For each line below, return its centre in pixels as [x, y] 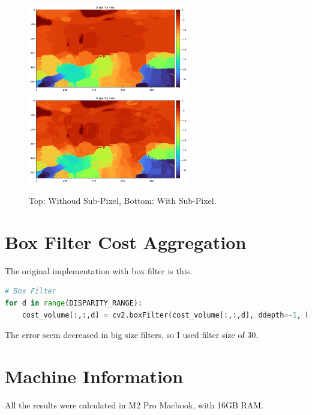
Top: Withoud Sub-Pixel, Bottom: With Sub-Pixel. [123, 201]
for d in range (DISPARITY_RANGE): [74, 303]
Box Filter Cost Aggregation [126, 241]
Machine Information [94, 376]
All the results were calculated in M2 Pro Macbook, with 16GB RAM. [134, 404]
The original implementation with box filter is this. [99, 270]
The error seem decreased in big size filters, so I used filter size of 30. [132, 335]
